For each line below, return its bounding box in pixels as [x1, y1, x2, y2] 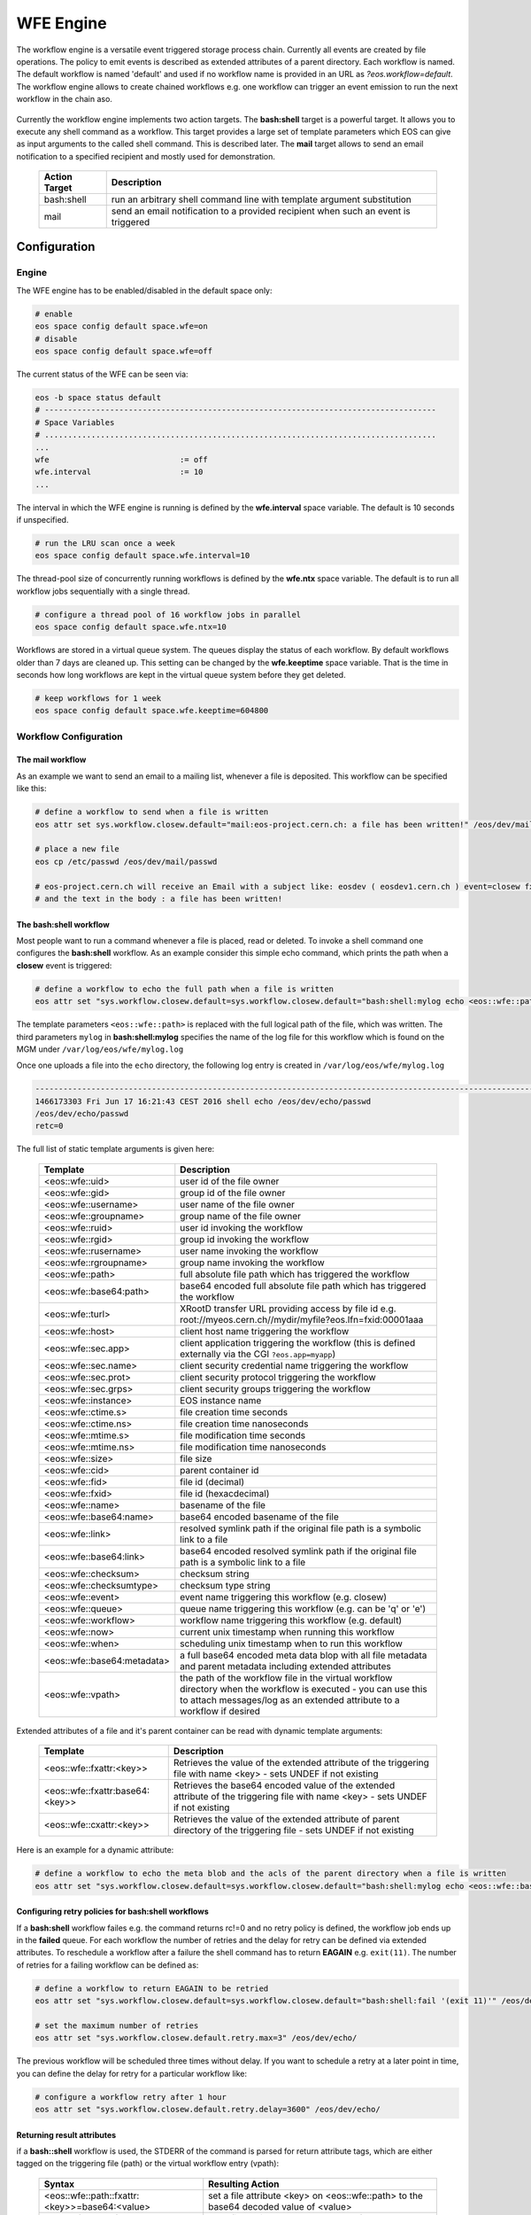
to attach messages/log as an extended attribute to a [180, 1693, 400, 1706]
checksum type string [180, 1579, 271, 1591]
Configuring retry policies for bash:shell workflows [16, 1906, 209, 1917]
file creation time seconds [180, 1405, 289, 1418]
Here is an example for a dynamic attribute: [16, 1845, 174, 1855]
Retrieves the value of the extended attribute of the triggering [173, 1757, 429, 1769]
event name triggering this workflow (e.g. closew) [180, 1590, 388, 1603]
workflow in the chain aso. [16, 94, 112, 105]
